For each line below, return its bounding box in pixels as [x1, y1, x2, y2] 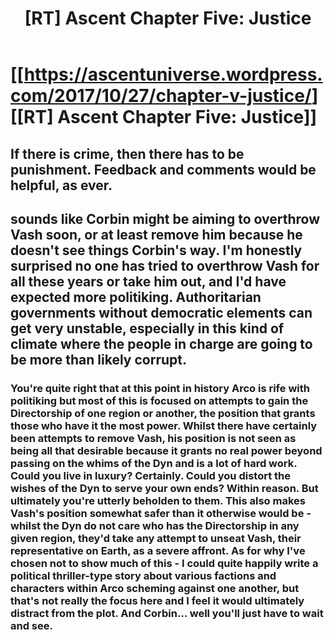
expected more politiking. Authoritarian [10, 288, 262, 306]
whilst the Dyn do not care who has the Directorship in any [10, 518, 300, 532]
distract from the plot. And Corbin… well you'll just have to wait [10, 606, 324, 620]
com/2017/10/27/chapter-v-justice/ [10, 85, 312, 107]
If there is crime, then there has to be [10, 145, 245, 162]
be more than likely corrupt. [10, 351, 187, 368]
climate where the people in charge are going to [10, 335, 313, 352]
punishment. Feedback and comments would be [10, 161, 317, 178]
